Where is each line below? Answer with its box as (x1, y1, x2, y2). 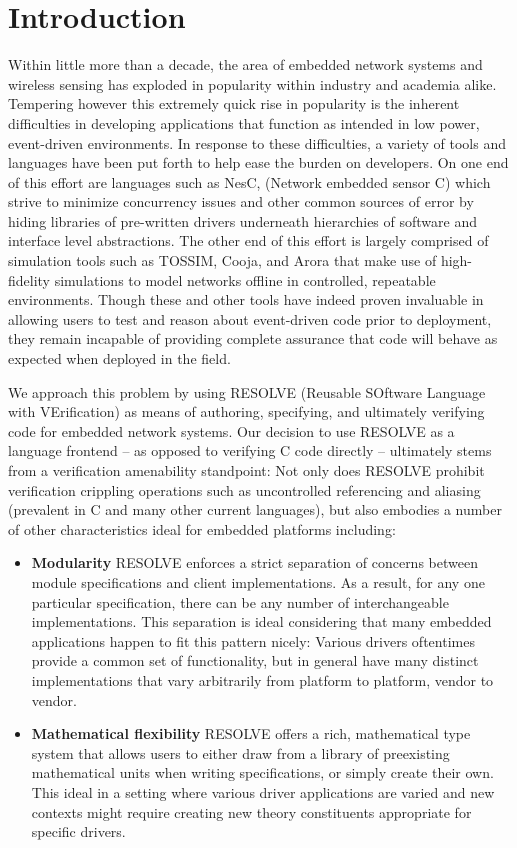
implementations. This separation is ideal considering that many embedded (31, 611, 492, 632)
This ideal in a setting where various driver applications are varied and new (31, 781, 495, 802)
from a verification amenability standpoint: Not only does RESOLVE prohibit (8, 460, 485, 480)
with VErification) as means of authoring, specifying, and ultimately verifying (8, 401, 485, 422)
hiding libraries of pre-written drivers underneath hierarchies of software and (8, 210, 477, 231)
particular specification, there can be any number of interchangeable (31, 591, 449, 612)
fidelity (8, 269, 51, 290)
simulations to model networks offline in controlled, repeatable (54, 269, 436, 290)
